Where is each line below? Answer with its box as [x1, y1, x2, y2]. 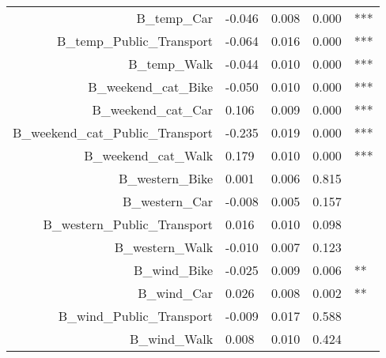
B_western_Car [122, 192, 214, 210]
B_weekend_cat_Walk [84, 146, 214, 164]
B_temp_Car [136, 9, 214, 27]
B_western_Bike [118, 169, 214, 187]
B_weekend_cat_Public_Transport [13, 123, 214, 141]
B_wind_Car [138, 284, 214, 302]
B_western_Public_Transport [43, 215, 214, 233]
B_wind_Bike [134, 261, 214, 279]
